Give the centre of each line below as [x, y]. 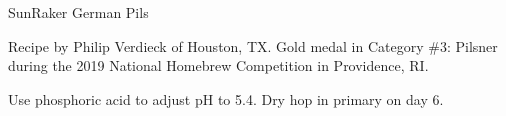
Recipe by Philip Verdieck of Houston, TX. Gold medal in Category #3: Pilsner [253, 45]
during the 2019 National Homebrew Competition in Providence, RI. [218, 65]
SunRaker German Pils [78, 12]
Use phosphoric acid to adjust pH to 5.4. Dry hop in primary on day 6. [226, 98]
